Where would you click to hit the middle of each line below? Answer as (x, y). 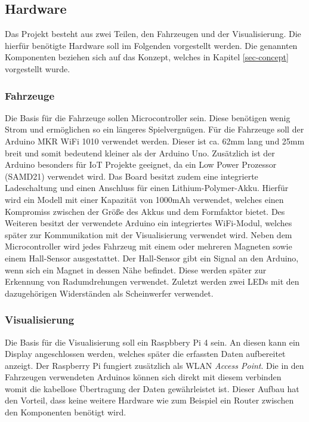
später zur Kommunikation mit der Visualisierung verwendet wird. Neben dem (149, 234)
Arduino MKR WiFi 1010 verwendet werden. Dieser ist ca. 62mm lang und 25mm (155, 141)
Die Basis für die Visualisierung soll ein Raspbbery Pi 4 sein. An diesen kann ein (152, 342)
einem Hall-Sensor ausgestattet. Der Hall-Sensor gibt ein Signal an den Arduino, (152, 258)
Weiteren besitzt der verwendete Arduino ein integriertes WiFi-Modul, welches (149, 223)
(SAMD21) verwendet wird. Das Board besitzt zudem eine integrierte (132, 176)
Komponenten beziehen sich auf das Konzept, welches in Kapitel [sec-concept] (147, 57)
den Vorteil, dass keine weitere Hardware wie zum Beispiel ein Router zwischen (149, 400)
